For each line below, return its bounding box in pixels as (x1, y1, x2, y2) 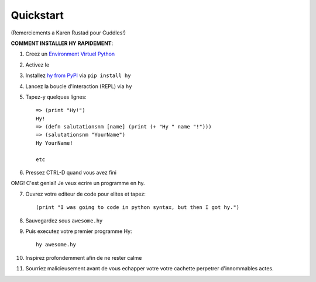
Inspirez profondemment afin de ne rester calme (25, 254, 142, 261)
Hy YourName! (36, 140, 73, 146)
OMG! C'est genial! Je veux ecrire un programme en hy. (11, 180, 146, 187)
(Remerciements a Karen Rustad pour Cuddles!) (11, 29, 126, 36)
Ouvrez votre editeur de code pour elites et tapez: (25, 190, 146, 197)
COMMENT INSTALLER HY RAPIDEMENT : (11, 40, 114, 47)
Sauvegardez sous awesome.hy (25, 217, 103, 224)
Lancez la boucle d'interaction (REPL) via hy (25, 82, 132, 90)
